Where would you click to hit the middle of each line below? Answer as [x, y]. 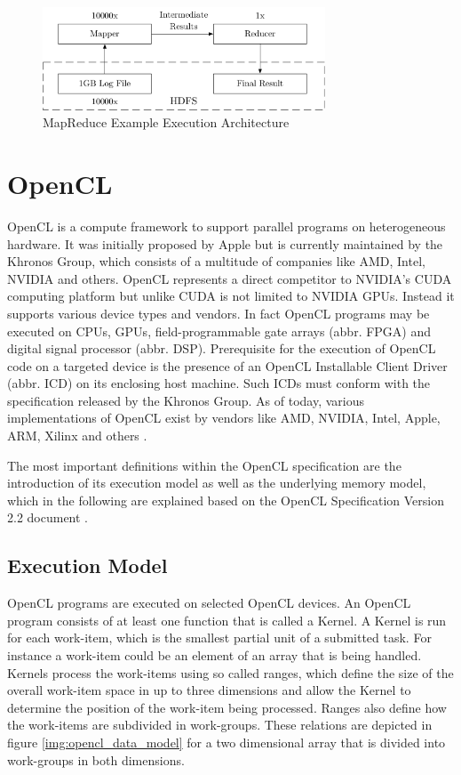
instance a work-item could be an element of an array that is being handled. [215, 655]
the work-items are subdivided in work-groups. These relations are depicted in [220, 725]
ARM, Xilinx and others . [77, 436]
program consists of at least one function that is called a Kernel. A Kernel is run [227, 620]
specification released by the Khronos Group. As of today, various [186, 400]
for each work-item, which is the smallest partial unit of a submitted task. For [219, 638]
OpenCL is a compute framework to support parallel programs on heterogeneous [227, 226]
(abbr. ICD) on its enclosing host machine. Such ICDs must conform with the [219, 383]
